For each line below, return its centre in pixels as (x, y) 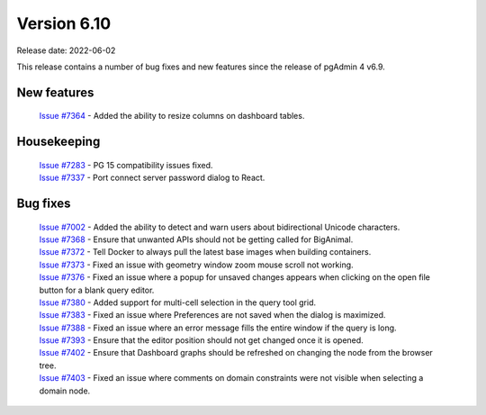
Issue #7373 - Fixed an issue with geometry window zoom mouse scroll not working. (197, 265)
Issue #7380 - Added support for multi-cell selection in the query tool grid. (178, 302)
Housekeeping (58, 142)
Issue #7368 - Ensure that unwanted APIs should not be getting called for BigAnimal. (196, 239)
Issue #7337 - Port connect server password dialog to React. (152, 178)
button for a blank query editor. (97, 290)
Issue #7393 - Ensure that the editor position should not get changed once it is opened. (201, 340)
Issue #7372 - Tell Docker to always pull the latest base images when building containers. (205, 252)
